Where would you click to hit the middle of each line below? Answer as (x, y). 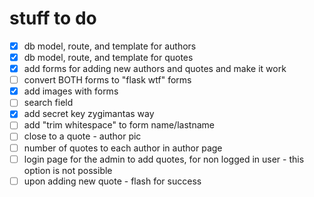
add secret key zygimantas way (89, 114)
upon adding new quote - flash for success (112, 181)
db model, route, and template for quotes (108, 57)
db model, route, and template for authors (110, 46)
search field (48, 103)
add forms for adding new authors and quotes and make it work (155, 69)
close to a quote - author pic (82, 136)
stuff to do (53, 18)
